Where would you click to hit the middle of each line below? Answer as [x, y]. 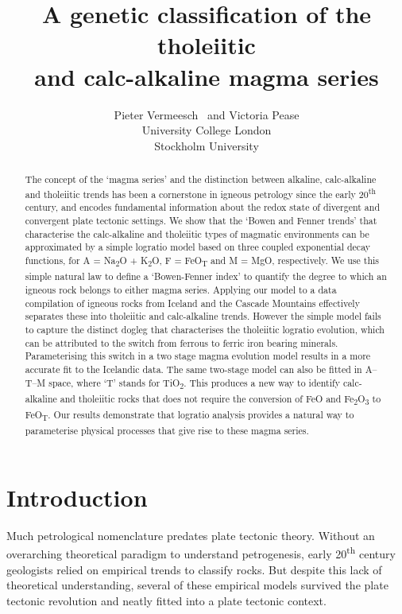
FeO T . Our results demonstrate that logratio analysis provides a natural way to [189, 416]
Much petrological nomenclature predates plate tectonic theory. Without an [191, 535]
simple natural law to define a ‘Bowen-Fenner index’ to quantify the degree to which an [206, 276]
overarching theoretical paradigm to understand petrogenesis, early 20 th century [201, 553]
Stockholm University [207, 145]
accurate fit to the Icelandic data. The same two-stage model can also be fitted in [193, 369]
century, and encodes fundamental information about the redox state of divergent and [203, 207]
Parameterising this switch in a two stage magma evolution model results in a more [198, 356]
